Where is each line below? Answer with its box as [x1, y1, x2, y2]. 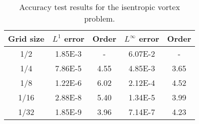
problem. [84, 13, 115, 24]
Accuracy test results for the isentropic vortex [19, 1, 180, 13]
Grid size [8, 33, 45, 44]
